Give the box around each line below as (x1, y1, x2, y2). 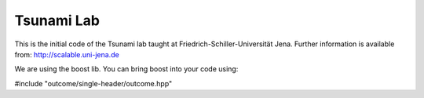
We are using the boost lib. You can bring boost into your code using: (14, 64, 239, 74)
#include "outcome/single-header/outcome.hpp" (14, 78, 173, 88)
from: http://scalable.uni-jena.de (14, 49, 119, 59)
